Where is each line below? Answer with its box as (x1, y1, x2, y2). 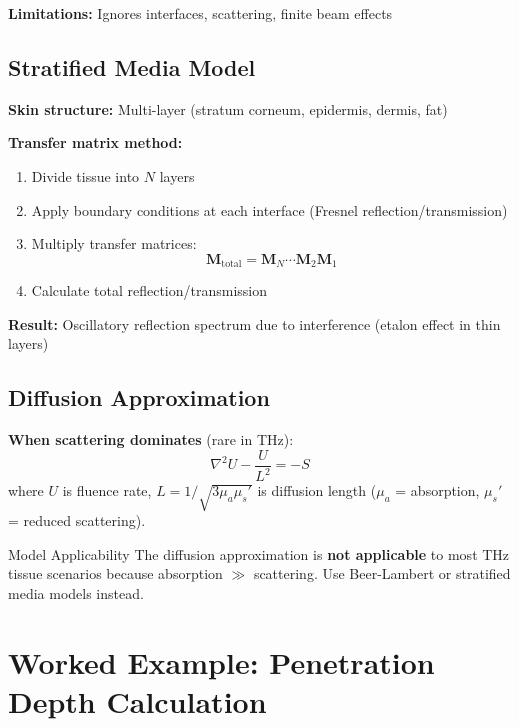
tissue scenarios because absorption (8, 563, 223, 584)
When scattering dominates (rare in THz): (8, 429, 294, 450)
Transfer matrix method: (8, 132, 183, 153)
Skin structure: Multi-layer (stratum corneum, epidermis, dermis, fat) (8, 98, 448, 119)
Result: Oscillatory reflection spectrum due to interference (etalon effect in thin (8, 313, 501, 334)
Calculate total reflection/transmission (31, 280, 267, 301)
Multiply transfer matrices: (31, 233, 197, 254)
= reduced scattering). (8, 509, 146, 530)
